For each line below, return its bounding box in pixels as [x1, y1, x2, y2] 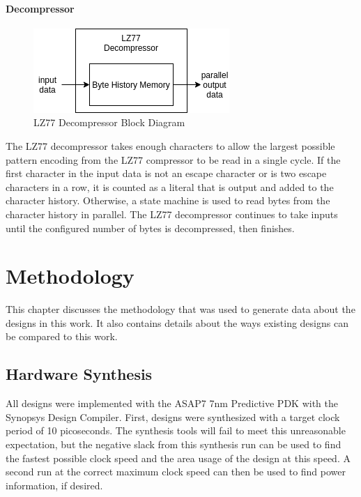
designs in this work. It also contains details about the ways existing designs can [6, 315, 348, 330]
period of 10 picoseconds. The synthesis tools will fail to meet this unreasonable [6, 423, 346, 438]
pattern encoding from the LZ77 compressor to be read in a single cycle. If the [6, 152, 341, 167]
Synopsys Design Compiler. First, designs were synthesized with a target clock [6, 409, 340, 424]
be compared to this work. [6, 329, 118, 344]
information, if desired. [6, 477, 103, 492]
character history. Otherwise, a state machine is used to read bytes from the [6, 193, 330, 208]
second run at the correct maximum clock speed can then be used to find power [6, 464, 346, 479]
